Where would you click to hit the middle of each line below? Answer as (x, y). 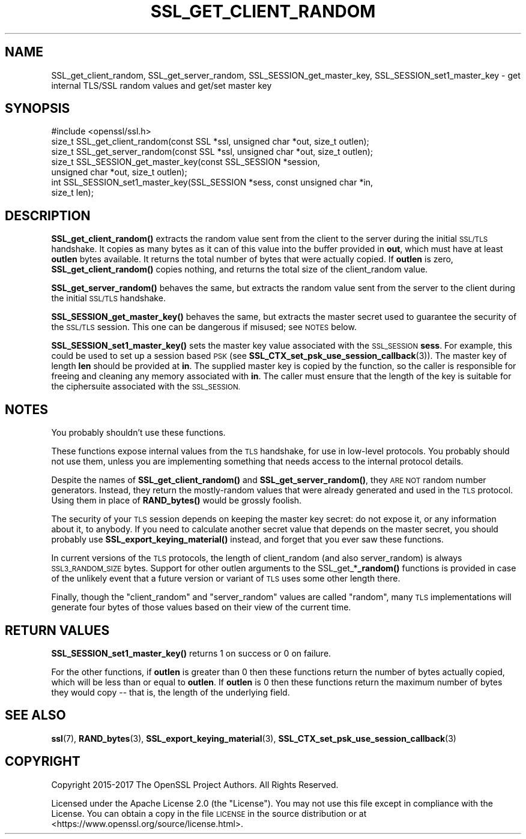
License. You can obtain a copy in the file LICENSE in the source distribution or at (209, 813)
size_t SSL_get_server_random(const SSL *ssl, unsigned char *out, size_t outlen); (212, 152)
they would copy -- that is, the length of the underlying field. (171, 692)
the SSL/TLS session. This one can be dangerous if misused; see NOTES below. (204, 327)
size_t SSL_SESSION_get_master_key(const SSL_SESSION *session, (186, 162)
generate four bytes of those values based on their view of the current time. (201, 607)
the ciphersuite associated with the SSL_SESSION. (146, 386)
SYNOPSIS (38, 109)
